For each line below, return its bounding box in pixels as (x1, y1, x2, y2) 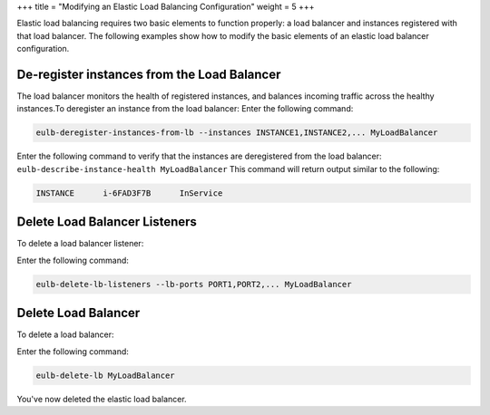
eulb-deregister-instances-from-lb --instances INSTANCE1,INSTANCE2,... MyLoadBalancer (35, 128, 438, 138)
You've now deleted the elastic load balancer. (16, 393, 187, 404)
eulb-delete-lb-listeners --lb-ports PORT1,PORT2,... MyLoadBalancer (35, 279, 352, 289)
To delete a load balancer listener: (16, 238, 144, 249)
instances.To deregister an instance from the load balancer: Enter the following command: (16, 103, 354, 114)
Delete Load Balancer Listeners (16, 214, 197, 230)
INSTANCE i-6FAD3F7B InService (35, 188, 223, 198)
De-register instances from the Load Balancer (16, 66, 281, 82)
